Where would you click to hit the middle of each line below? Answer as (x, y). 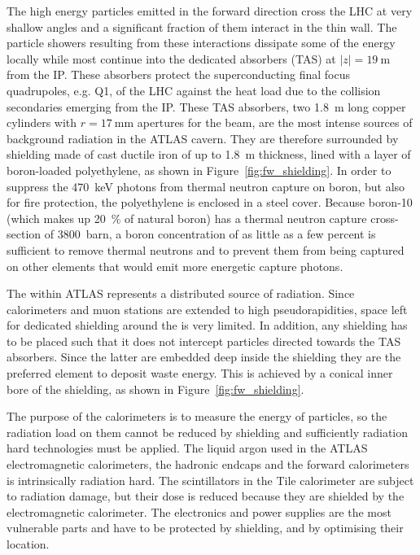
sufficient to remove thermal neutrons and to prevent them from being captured (206, 249)
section (24, 234)
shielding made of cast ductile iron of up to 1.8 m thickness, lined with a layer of (209, 154)
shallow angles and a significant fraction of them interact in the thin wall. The (202, 26)
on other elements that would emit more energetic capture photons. (175, 266)
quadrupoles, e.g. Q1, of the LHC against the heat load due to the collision (194, 90)
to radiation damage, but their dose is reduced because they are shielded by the (206, 496)
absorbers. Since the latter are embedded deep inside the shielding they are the (204, 357)
